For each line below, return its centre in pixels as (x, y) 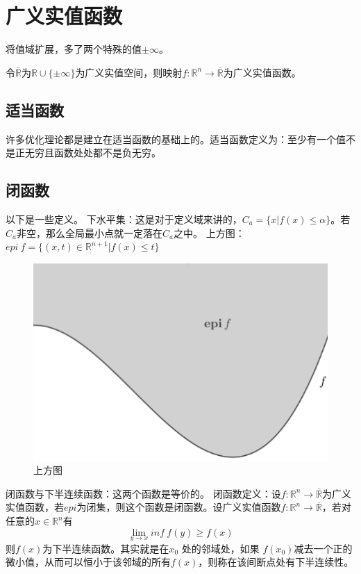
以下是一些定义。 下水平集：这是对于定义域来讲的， (124, 219)
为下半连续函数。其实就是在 (106, 548)
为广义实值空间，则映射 (129, 72)
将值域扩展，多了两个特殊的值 (74, 49)
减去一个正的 (323, 548)
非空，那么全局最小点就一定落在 (89, 232)
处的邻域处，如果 (220, 548)
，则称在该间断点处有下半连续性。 (276, 562)
